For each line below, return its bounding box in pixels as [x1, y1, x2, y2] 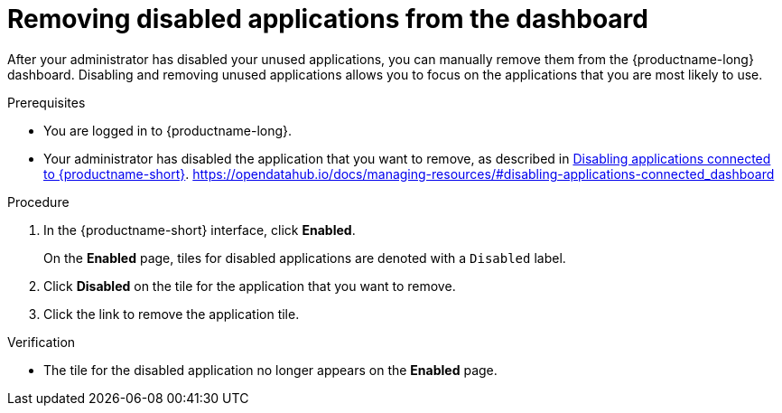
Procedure [7, 193, 70, 210]
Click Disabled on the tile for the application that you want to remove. [43, 277, 456, 294]
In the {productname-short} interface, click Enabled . [43, 221, 356, 238]
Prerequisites [7, 94, 86, 110]
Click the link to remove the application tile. [43, 305, 300, 322]
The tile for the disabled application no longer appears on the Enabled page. [43, 361, 498, 378]
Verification [7, 333, 76, 350]
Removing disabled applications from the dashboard [7, 4, 648, 34]
